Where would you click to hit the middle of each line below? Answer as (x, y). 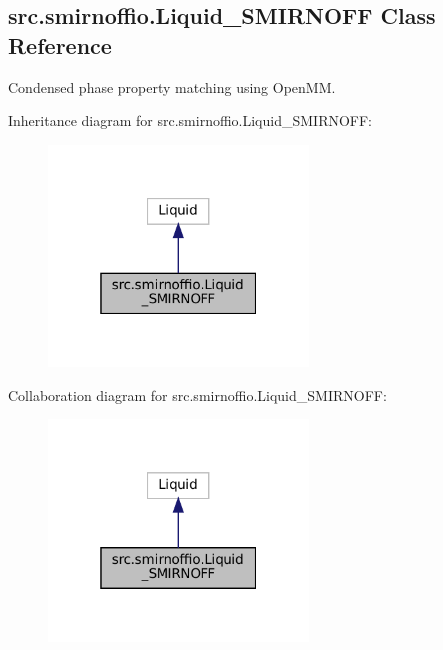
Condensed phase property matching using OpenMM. (172, 86)
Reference (60, 44)
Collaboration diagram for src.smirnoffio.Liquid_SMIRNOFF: (197, 394)
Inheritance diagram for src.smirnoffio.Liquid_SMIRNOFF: (190, 120)
